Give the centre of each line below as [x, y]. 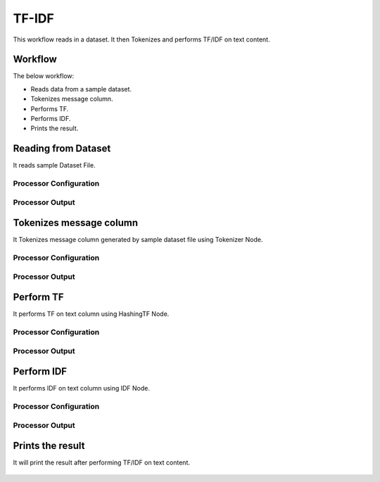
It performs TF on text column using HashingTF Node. [91, 314]
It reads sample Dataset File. [54, 165]
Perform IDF [40, 372]
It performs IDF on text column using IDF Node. [82, 388]
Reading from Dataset [62, 149]
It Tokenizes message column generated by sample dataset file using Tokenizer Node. [138, 240]
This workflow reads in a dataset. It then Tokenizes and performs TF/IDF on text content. [141, 39]
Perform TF [38, 297]
